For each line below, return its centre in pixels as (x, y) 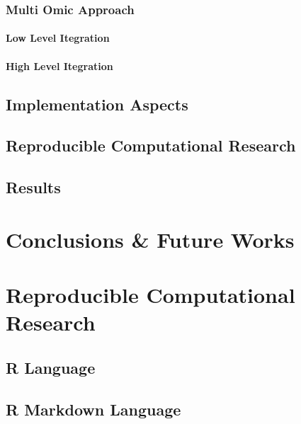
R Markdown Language (93, 409)
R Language (51, 367)
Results (33, 187)
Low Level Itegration (58, 38)
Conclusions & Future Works (150, 239)
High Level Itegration (59, 65)
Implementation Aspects (97, 104)
